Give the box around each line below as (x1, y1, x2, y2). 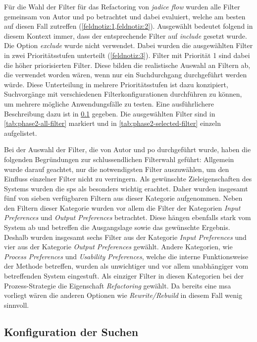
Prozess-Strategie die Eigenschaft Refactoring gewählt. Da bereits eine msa (4, 280, 231, 290)
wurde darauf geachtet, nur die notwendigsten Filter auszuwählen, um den (4, 164, 229, 174)
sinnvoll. (4, 299, 29, 310)
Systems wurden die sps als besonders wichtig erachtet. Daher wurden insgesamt (4, 183, 248, 193)
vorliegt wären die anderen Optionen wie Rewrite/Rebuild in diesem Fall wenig (4, 290, 242, 300)
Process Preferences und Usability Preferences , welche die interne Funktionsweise (4, 251, 249, 261)
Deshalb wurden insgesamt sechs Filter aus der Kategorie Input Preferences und (4, 231, 247, 242)
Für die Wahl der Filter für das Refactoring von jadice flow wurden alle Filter (4, 1, 240, 11)
